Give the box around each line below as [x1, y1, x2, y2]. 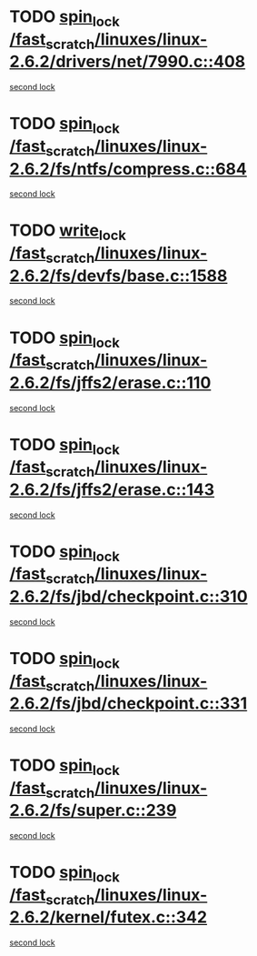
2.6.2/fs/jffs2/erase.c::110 [9, 372, 212, 393]
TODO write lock [9, 220, 127, 245]
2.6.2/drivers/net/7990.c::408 [9, 52, 246, 72]
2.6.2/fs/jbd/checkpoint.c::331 [9, 693, 248, 714]
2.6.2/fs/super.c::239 [9, 800, 177, 820]
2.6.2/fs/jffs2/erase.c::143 [9, 479, 215, 499]
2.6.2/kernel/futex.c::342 [9, 907, 207, 928]
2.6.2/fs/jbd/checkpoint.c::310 [9, 587, 248, 607]
